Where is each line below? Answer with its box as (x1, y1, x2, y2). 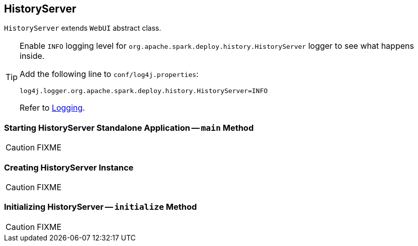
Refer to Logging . (20, 103, 85, 113)
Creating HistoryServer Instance (4, 162, 134, 173)
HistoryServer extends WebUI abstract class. (4, 24, 161, 33)
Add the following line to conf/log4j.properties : (20, 69, 199, 79)
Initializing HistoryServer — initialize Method (4, 202, 197, 212)
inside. (20, 51, 45, 61)
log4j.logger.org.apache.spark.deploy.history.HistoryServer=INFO (20, 87, 268, 95)
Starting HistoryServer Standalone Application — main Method (4, 122, 254, 133)
